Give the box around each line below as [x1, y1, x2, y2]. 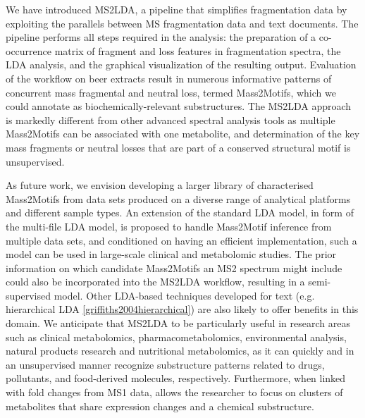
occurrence [6, 43, 52, 58]
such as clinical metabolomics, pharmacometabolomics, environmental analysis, [6, 329, 347, 344]
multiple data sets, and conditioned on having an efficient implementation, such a [6, 233, 357, 247]
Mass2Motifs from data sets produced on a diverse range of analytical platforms [6, 191, 351, 206]
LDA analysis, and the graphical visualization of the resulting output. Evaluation [6, 57, 357, 72]
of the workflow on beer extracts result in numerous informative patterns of [6, 70, 332, 85]
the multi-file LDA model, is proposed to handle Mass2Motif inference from [6, 219, 332, 233]
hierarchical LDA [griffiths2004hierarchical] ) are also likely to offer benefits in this [6, 302, 359, 316]
